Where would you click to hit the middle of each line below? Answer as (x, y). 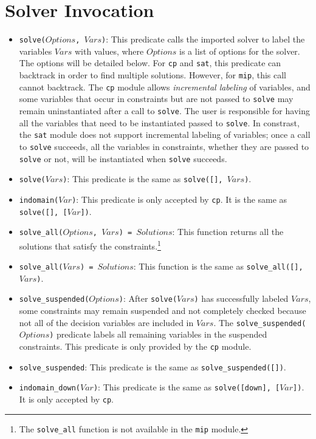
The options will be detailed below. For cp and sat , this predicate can (150, 63)
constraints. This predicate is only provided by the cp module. (135, 346)
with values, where (109, 51)
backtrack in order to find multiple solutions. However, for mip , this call (153, 75)
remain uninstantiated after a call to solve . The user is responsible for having (164, 111)
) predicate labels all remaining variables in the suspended (158, 334)
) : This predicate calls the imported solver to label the (203, 39)
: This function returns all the (228, 232)
